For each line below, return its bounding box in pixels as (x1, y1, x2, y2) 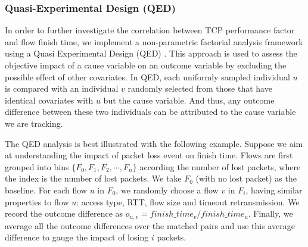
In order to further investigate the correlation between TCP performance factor (5, 24, 295, 36)
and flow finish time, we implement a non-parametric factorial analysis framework (5, 35, 303, 48)
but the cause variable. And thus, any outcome (103, 93, 275, 106)
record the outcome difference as (5, 207, 123, 220)
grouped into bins (5, 160, 69, 173)
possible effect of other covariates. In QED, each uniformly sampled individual (5, 70, 290, 83)
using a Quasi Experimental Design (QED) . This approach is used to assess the (5, 47, 297, 60)
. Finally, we (248, 207, 293, 220)
